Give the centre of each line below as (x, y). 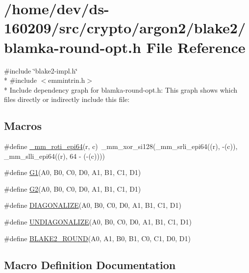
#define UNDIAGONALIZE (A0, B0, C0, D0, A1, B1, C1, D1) (98, 222)
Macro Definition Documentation (90, 264)
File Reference (196, 47)
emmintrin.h (67, 80)
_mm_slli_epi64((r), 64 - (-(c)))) (54, 156)
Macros (23, 126)
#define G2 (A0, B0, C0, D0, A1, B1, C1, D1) (73, 188)
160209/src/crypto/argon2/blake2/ (125, 28)
